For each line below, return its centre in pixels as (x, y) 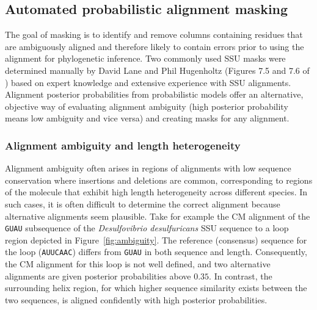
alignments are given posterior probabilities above (98, 276)
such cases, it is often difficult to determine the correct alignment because (143, 204)
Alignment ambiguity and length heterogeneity (123, 145)
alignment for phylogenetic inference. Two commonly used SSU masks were (145, 58)
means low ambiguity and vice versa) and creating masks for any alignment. (147, 118)
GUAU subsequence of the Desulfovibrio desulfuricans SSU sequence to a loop (147, 228)
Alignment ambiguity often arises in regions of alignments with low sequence (148, 168)
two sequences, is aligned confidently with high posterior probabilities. (136, 299)
